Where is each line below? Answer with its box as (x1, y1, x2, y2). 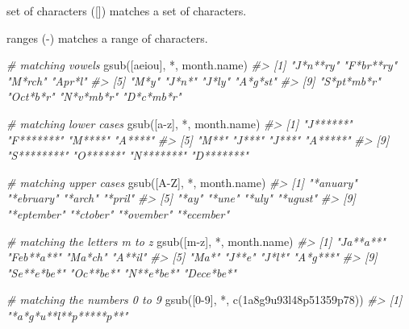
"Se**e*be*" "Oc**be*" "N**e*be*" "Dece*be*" (6, 264, 236, 281)
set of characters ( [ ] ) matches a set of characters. (6, 2, 247, 19)
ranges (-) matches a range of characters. (6, 29, 208, 46)
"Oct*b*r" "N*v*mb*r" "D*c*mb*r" (6, 88, 182, 105)
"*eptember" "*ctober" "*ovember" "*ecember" (6, 205, 230, 222)
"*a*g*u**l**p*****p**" (6, 306, 128, 323)
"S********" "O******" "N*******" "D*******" (6, 147, 248, 164)
